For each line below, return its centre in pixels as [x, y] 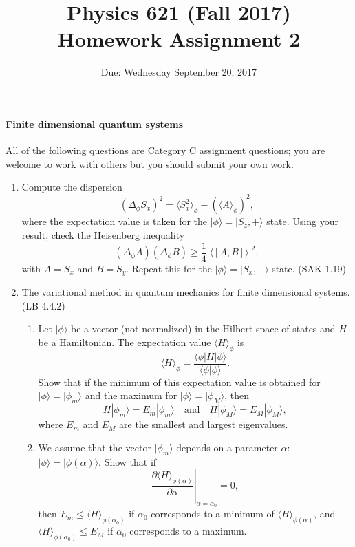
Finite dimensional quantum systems [94, 124]
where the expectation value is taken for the [115, 221]
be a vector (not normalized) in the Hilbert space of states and [203, 329]
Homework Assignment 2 [179, 39]
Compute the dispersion [72, 187]
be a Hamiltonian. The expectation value [125, 342]
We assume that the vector [95, 447]
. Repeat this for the [169, 268]
